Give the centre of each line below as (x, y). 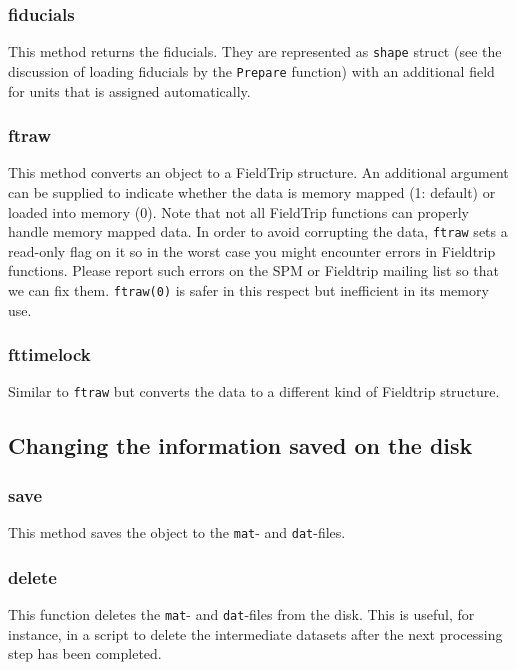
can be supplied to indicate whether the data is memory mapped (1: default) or (252, 191)
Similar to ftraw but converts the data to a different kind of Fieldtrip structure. (254, 391)
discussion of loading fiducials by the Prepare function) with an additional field (251, 70)
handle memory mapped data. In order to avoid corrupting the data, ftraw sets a (258, 231)
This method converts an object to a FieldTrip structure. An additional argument (258, 172)
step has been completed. (85, 653)
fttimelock (49, 354)
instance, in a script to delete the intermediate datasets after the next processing (255, 633)
